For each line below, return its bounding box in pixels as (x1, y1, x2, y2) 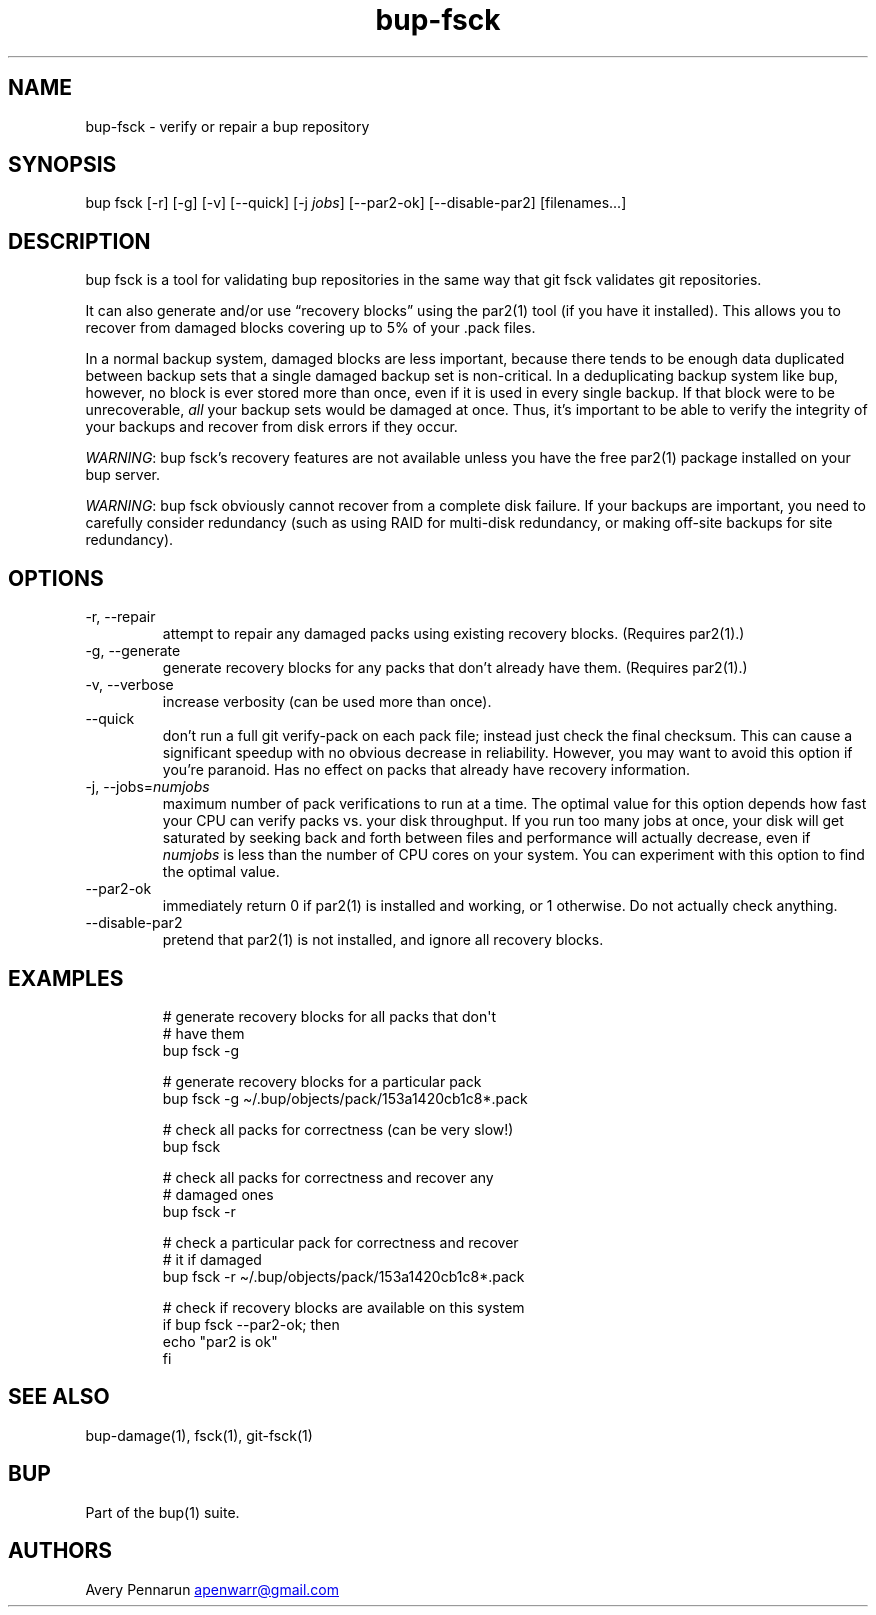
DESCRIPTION (8, 228, 151, 254)
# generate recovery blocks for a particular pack (162, 1072, 482, 1090)
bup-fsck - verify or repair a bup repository (85, 117, 370, 135)
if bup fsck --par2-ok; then (162, 1315, 340, 1333)
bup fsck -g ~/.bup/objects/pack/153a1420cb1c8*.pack (162, 1089, 528, 1107)
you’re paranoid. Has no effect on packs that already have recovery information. (162, 761, 690, 779)
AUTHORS (8, 1538, 113, 1564)
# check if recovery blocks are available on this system (162, 1298, 525, 1316)
